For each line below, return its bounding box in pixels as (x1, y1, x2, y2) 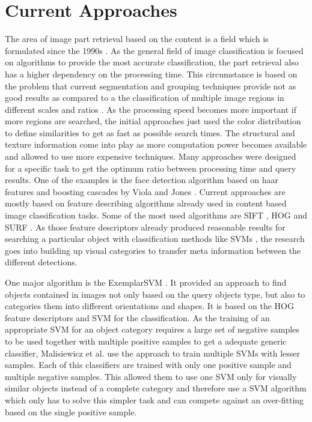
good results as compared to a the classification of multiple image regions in (5, 91, 284, 104)
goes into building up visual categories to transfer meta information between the (5, 244, 301, 256)
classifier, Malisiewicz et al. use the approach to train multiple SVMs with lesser (5, 346, 301, 359)
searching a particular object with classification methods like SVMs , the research (5, 232, 305, 245)
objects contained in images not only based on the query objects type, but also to (5, 288, 305, 300)
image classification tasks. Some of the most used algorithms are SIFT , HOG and (5, 209, 307, 222)
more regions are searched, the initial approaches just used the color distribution (5, 115, 301, 127)
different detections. (5, 256, 78, 268)
